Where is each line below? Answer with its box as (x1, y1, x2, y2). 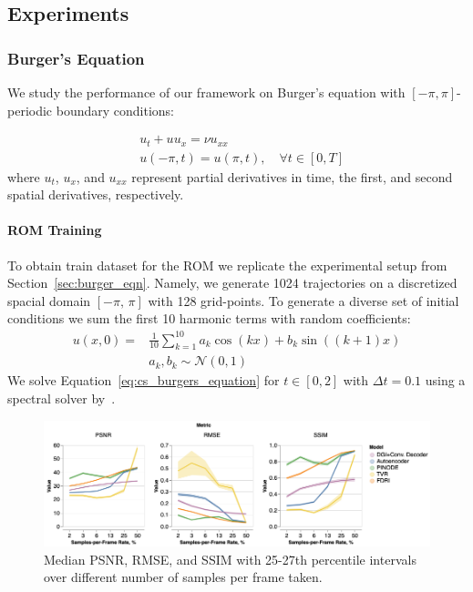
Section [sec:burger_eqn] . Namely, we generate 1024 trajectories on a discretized (7, 273, 458, 292)
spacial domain (7, 291, 91, 310)
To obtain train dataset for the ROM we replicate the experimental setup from (7, 255, 447, 274)
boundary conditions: (56, 100, 174, 119)
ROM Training (7, 220, 102, 240)
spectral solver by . (7, 389, 116, 408)
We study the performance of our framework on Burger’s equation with (7, 83, 406, 101)
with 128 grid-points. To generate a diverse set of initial (148, 291, 459, 310)
